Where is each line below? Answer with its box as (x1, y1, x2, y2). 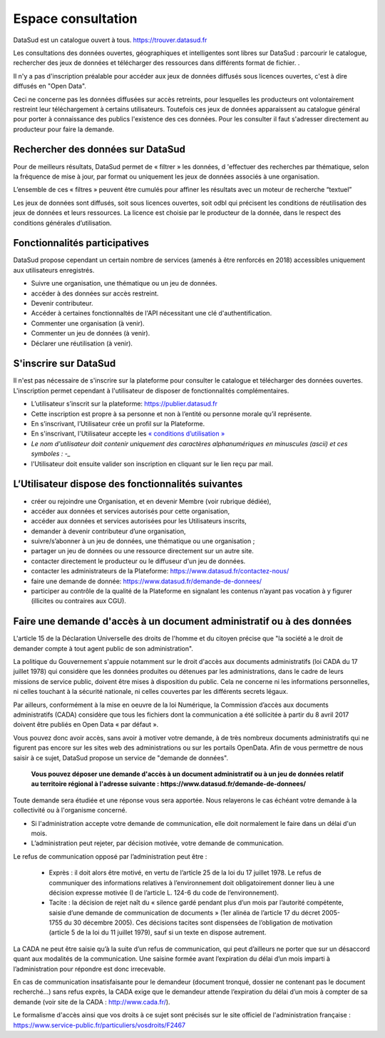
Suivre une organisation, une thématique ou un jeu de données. (31, 279, 217, 288)
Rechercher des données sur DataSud (13, 143, 185, 156)
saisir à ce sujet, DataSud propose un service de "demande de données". (13, 753, 228, 762)
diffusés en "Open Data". (13, 82, 87, 91)
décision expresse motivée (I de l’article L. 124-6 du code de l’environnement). (48, 888, 279, 897)
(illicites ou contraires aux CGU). (31, 597, 126, 605)
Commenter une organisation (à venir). (31, 318, 145, 328)
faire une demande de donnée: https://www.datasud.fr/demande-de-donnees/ (31, 577, 262, 585)
